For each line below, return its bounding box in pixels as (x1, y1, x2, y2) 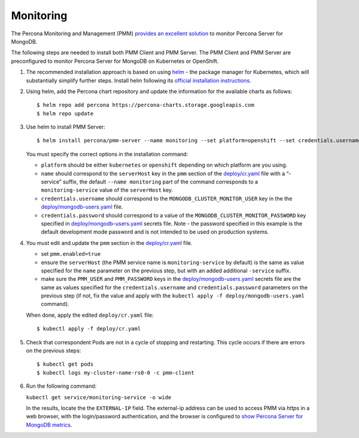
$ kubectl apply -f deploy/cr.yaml (36, 326, 141, 332)
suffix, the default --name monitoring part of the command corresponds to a (63, 178, 258, 185)
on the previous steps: (26, 347, 81, 354)
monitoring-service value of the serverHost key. (41, 186, 174, 194)
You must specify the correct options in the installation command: (26, 150, 188, 158)
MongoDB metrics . (26, 421, 72, 428)
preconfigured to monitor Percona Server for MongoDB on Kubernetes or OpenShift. (11, 57, 219, 65)
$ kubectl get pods (36, 361, 94, 367)
